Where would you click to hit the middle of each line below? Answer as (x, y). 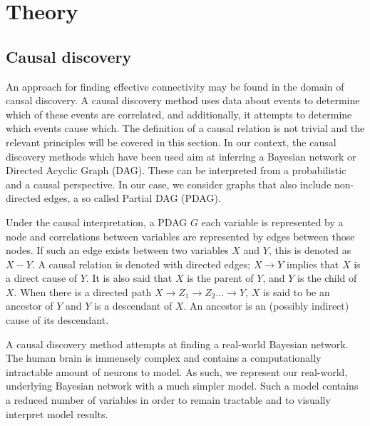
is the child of (327, 278)
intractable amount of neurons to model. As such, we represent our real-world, (177, 371)
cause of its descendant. (57, 320)
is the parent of (220, 278)
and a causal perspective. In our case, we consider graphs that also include (169, 184)
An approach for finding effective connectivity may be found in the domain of (175, 86)
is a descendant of (133, 306)
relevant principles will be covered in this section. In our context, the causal (171, 142)
